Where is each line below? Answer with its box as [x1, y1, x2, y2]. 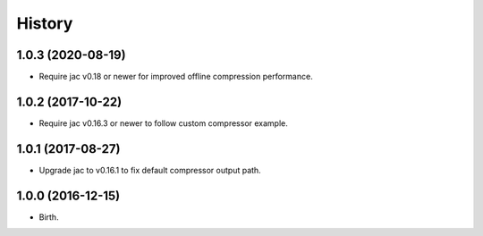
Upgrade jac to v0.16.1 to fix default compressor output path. [38, 164, 261, 175]
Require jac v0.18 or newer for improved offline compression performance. [38, 72, 313, 82]
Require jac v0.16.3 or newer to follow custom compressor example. [38, 117, 288, 129]
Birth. [38, 211, 59, 223]
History [16, 13, 73, 33]
